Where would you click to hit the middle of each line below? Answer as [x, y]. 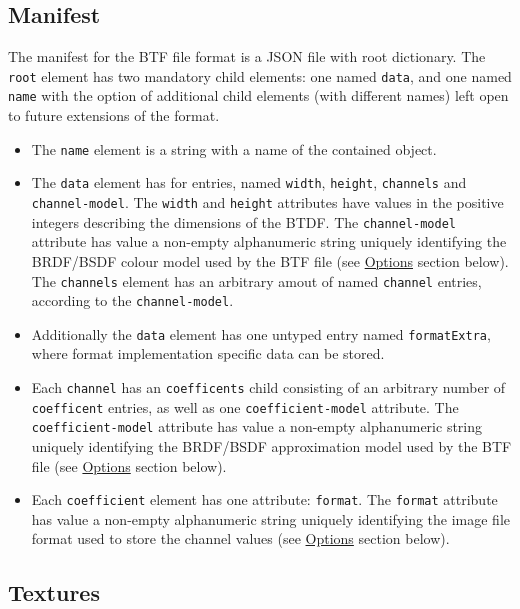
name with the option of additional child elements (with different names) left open [258, 95]
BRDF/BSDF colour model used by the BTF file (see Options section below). [270, 260]
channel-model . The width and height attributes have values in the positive [267, 202]
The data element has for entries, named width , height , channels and [249, 182]
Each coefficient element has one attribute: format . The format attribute [264, 499]
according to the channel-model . [132, 300]
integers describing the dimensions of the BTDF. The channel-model [243, 221]
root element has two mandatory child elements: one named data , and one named [260, 75]
